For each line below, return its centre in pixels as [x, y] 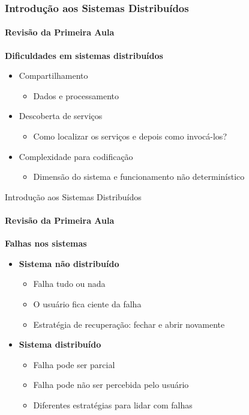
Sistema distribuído [60, 344]
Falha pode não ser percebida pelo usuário [111, 385]
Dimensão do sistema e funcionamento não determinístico [139, 177]
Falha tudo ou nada [69, 284]
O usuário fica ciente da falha [87, 303]
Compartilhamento [53, 75]
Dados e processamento [76, 95]
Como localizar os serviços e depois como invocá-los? [130, 136]
